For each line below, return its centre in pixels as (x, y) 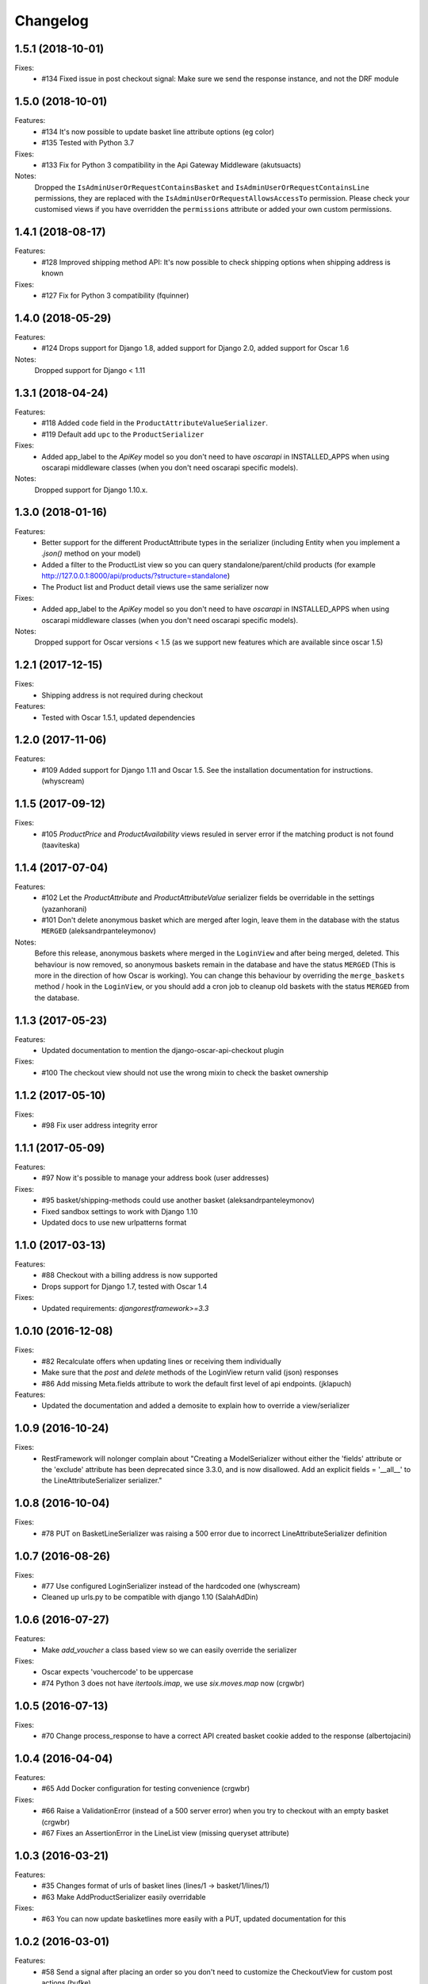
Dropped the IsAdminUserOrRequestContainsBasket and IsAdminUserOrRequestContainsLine (202, 187)
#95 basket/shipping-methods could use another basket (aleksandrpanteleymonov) (178, 1200)
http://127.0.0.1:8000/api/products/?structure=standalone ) (136, 576)
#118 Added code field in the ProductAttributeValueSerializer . (155, 423)
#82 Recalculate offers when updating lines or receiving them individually (161, 1361)
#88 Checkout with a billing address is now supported (130, 1275)
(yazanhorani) (64, 909)
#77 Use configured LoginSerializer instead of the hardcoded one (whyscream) (171, 1586)
